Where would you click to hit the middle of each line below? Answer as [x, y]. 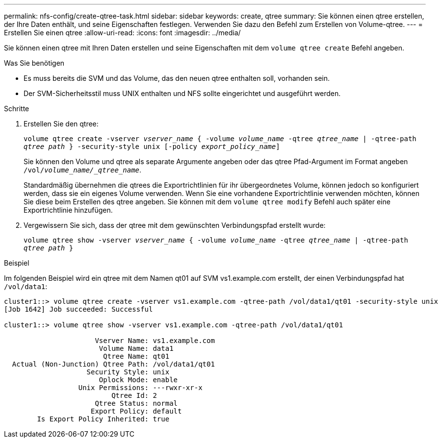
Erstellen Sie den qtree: [61, 124]
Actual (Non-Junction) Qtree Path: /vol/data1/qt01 [113, 364]
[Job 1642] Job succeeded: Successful [78, 309]
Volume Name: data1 [136, 348]
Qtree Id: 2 [134, 395]
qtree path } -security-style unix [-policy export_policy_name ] [152, 147]
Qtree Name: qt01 [136, 356]
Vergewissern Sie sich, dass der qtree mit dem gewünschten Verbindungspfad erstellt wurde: [175, 225]
